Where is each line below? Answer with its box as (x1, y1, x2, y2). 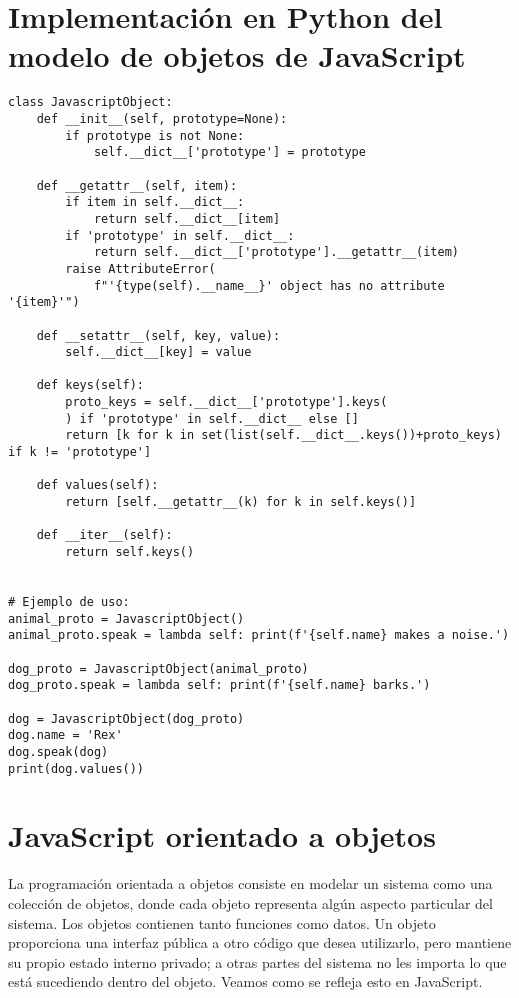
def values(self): (36, 478, 159, 493)
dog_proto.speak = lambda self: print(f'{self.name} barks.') (8, 678, 431, 693)
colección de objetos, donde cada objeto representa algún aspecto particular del (8, 892, 493, 913)
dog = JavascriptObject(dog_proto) (8, 711, 245, 726)
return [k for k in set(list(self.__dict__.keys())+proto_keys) (65, 428, 502, 443)
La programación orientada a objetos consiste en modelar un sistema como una (8, 873, 493, 894)
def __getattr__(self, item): (36, 178, 238, 193)
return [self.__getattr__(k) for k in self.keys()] (65, 495, 417, 510)
